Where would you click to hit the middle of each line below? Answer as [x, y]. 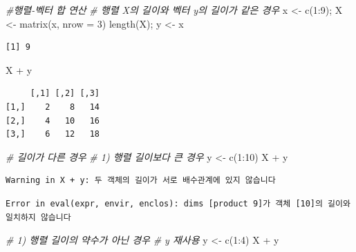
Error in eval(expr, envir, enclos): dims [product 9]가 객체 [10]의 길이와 [178, 203]
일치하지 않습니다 [38, 217]
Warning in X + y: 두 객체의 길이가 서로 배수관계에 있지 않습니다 [141, 181]
